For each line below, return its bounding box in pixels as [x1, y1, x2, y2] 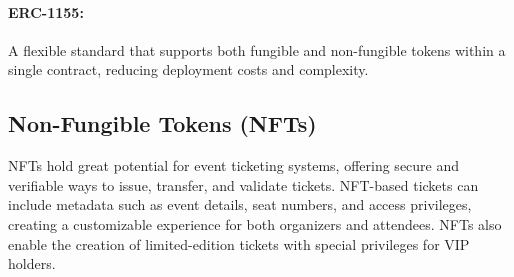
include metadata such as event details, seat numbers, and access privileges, [8, 194, 472, 215]
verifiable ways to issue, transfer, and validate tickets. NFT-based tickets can [8, 174, 479, 195]
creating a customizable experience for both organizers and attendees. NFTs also [8, 213, 502, 234]
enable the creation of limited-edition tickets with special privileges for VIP [8, 233, 470, 254]
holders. [8, 253, 56, 274]
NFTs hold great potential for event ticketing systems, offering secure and [8, 155, 460, 176]
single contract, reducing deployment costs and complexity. [8, 59, 369, 80]
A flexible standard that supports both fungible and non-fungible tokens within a [8, 39, 506, 60]
